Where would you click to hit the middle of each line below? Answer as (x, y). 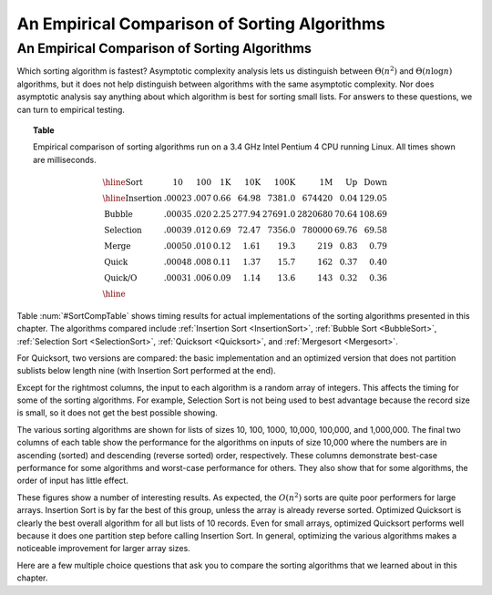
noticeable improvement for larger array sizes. (103, 549)
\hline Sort (123, 182)
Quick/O (121, 277)
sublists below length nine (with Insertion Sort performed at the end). (147, 371)
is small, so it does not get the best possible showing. (117, 413)
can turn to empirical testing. (71, 109)
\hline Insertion (133, 198)
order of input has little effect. (73, 481)
